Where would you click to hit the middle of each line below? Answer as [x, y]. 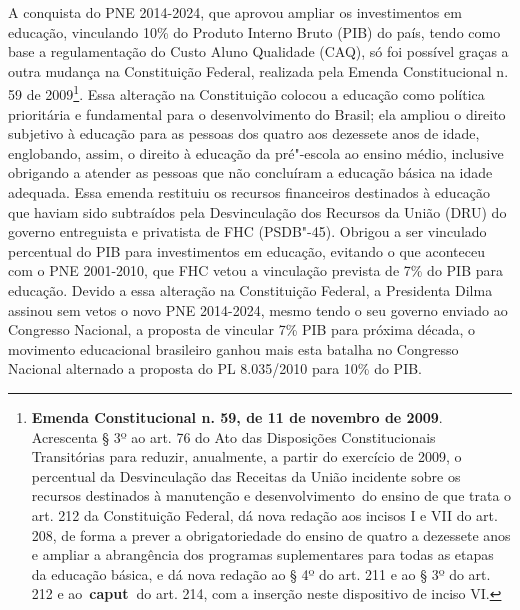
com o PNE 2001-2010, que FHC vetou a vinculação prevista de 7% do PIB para [255, 270]
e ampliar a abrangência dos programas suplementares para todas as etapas [262, 554]
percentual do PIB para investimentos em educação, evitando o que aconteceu [246, 250]
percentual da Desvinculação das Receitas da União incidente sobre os [246, 475]
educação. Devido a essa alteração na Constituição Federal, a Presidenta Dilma [250, 289]
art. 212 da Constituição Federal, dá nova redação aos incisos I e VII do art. [264, 514]
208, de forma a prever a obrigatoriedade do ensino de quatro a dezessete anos [271, 534]
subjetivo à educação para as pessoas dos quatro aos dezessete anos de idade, [244, 133]
